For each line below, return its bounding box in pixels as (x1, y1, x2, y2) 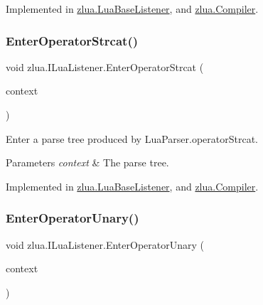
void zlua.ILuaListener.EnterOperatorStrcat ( (6, 59, 204, 74)
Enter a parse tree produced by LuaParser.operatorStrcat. (6, 131, 259, 146)
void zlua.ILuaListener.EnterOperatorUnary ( (6, 237, 204, 252)
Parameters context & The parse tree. (6, 155, 169, 170)
